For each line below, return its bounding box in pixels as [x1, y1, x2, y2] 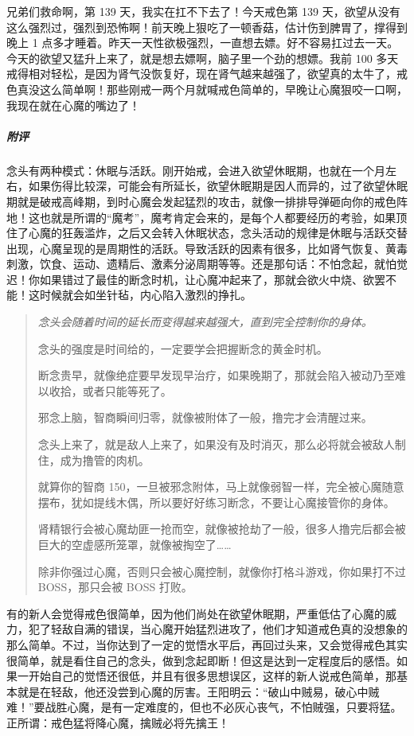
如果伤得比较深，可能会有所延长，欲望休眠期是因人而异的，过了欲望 [28, 177, 385, 194]
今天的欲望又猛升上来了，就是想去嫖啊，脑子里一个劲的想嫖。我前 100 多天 [6, 49, 399, 66]
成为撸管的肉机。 [60, 451, 150, 468]
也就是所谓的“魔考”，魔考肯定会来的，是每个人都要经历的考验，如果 [39, 208, 396, 225]
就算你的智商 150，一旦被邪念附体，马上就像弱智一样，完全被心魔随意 [37, 478, 404, 495]
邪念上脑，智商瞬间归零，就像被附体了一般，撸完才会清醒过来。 [37, 409, 373, 426]
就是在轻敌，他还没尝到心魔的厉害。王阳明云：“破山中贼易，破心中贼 [17, 683, 380, 699]
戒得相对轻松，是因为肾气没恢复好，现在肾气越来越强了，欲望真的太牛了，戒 [6, 65, 408, 82]
